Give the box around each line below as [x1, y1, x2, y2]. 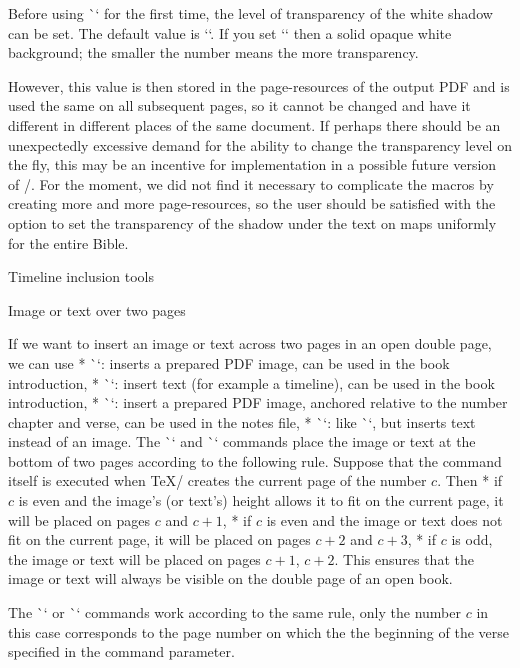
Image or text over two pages [8, 299, 186, 320]
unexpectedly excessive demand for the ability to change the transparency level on [8, 134, 512, 155]
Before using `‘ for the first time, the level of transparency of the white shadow [8, 3, 493, 23]
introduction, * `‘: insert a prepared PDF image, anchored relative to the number [8, 392, 508, 413]
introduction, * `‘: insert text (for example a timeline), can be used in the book [8, 372, 495, 393]
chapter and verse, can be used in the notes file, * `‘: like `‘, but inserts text [8, 411, 476, 432]
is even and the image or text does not [266, 509, 503, 530]
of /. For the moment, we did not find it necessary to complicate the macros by [8, 173, 494, 194]
